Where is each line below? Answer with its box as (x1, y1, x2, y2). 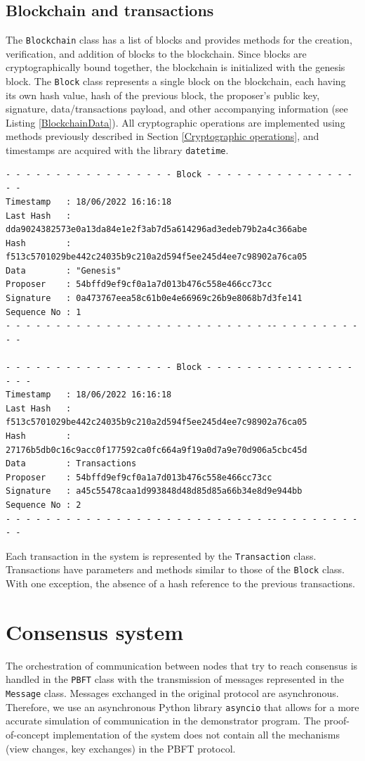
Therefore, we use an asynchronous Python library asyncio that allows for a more (6, 699, 359, 714)
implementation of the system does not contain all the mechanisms (53, 727, 340, 741)
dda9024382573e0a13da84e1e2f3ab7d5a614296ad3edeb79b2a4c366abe (6, 224, 307, 235)
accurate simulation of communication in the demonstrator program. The (6, 713, 321, 728)
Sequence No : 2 (6, 499, 81, 510)
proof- (324, 713, 350, 728)
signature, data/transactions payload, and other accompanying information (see (6, 101, 348, 116)
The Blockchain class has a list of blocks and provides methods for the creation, (6, 32, 352, 47)
